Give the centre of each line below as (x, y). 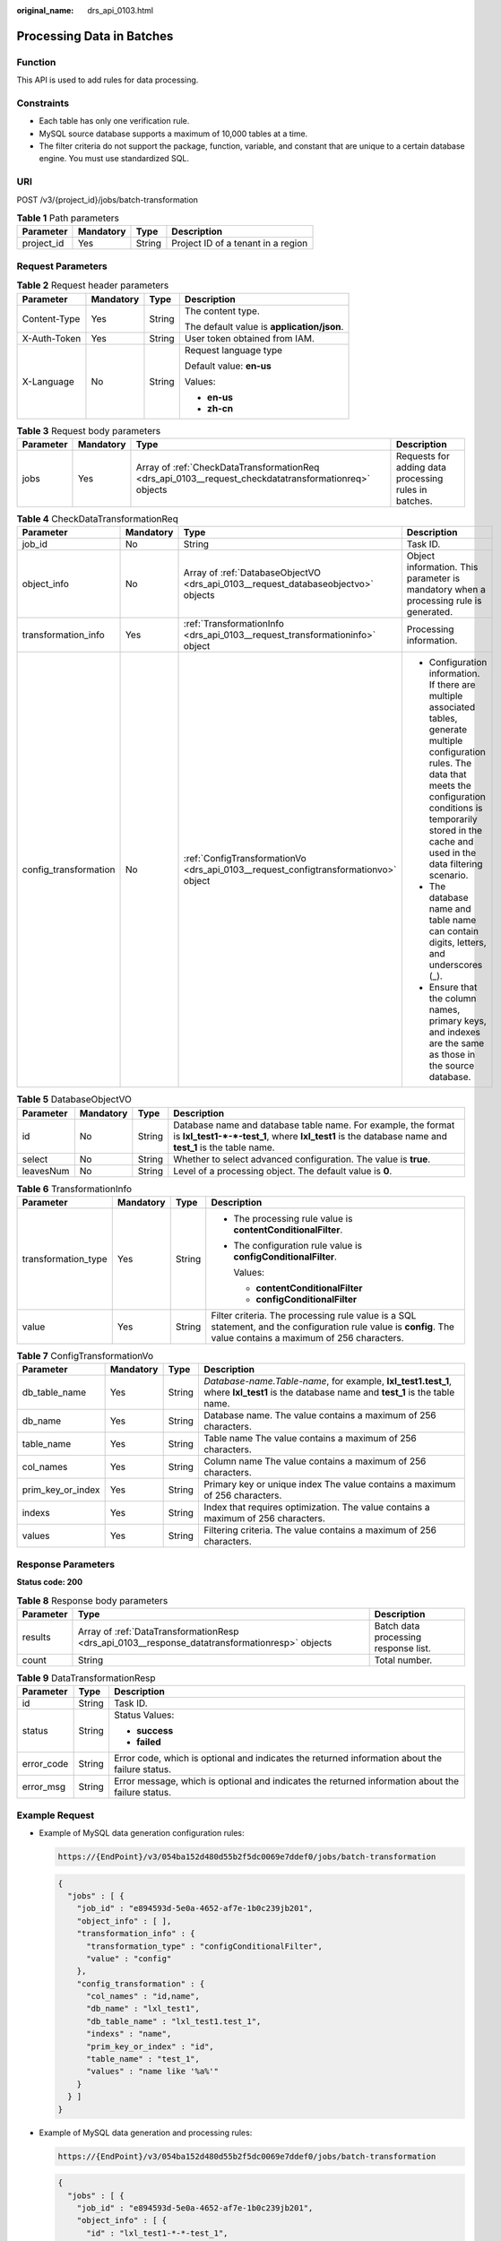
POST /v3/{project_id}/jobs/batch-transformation (108, 199)
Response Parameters (66, 1564)
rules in (411, 489)
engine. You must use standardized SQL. (114, 159)
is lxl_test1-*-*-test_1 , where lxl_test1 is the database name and (311, 1136)
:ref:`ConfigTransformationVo (245, 859)
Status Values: (144, 1715)
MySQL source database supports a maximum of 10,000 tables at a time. (173, 134)
